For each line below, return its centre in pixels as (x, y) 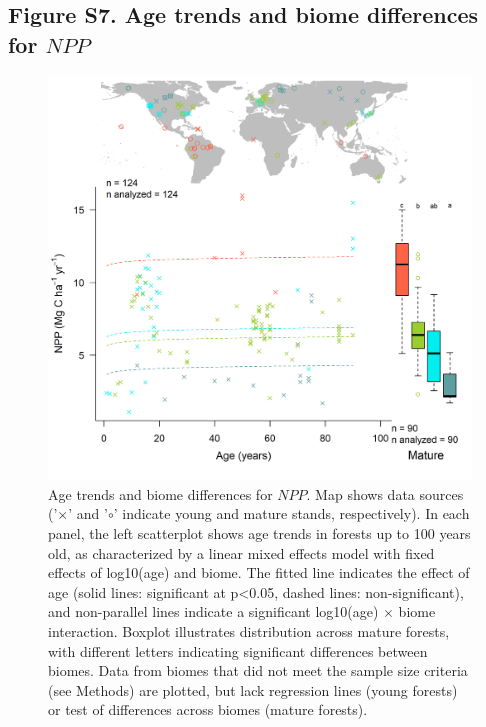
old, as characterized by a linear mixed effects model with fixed (241, 552)
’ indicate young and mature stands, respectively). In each (291, 513)
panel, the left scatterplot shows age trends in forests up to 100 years (259, 533)
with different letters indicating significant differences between (238, 650)
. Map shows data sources (385, 493)
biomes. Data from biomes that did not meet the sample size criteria (258, 670)
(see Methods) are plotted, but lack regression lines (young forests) (253, 689)
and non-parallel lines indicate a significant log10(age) (213, 611)
